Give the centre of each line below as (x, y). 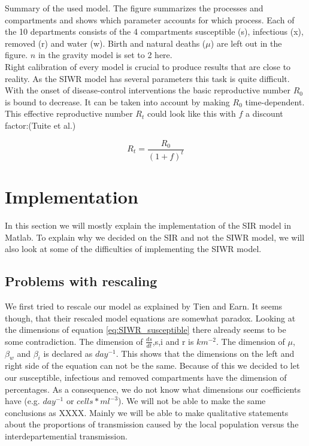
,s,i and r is (173, 341)
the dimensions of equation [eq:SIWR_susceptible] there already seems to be (146, 330)
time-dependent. (275, 101)
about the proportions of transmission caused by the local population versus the (152, 424)
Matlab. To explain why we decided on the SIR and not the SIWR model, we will (155, 237)
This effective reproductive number (69, 113)
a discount (264, 113)
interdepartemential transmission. (66, 436)
